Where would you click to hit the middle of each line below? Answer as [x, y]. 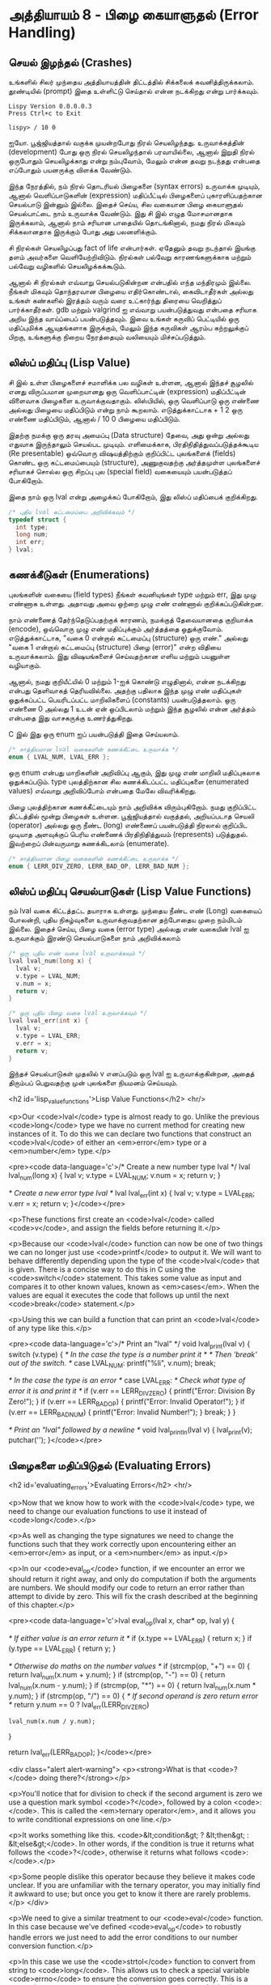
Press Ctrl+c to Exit [45, 113]
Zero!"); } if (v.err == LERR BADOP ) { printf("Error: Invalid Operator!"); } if [127, 1402]
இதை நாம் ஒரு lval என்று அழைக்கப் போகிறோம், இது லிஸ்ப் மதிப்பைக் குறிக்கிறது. [133, 496]
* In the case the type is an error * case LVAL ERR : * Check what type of [127, 1381]
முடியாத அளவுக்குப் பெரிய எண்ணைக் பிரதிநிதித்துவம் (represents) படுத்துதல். [128, 834]
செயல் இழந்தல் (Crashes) [70, 62]
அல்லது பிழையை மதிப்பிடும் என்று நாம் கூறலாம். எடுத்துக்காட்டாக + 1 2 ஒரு [125, 410]
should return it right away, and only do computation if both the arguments [132, 1579]
